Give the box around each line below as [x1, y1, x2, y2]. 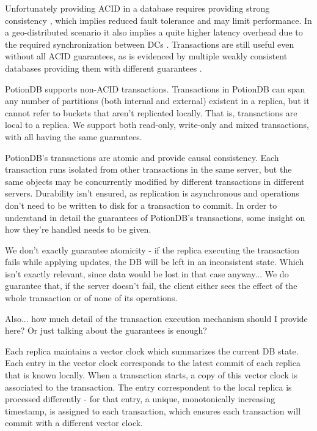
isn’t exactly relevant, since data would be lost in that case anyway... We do [5, 267, 289, 280]
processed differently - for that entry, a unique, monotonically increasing [5, 392, 275, 405]
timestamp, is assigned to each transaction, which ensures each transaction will [5, 404, 301, 417]
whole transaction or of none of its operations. [5, 291, 178, 304]
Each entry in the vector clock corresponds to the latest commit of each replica [5, 356, 301, 369]
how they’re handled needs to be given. [5, 223, 151, 236]
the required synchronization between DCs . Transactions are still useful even [5, 37, 294, 50]
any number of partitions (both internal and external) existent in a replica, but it [5, 94, 310, 107]
